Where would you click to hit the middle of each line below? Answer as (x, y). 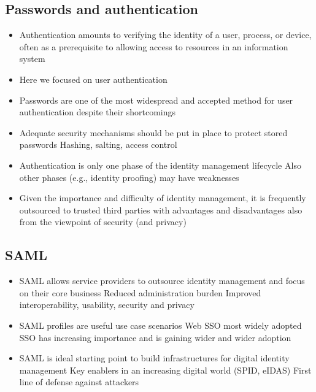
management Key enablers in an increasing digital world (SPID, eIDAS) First (165, 370)
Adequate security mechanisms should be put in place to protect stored (153, 132)
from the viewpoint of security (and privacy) (103, 222)
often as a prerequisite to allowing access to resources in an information (154, 46)
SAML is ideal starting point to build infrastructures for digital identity (154, 358)
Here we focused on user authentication (93, 79)
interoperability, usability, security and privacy (107, 305)
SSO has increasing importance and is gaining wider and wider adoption (155, 337)
